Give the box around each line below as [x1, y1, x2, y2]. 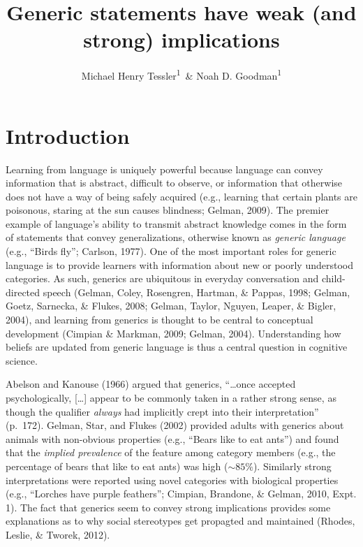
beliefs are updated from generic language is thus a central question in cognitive [6, 340, 348, 354]
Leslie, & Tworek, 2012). [6, 527, 110, 541]
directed [6, 284, 40, 299]
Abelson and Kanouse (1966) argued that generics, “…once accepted [6, 377, 296, 391]
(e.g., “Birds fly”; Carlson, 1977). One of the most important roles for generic [6, 244, 336, 258]
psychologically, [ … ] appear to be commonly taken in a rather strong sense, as [6, 391, 336, 404]
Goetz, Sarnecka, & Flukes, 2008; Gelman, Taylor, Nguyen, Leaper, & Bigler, [6, 298, 336, 313]
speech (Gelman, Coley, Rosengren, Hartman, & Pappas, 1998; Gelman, [43, 284, 350, 299]
